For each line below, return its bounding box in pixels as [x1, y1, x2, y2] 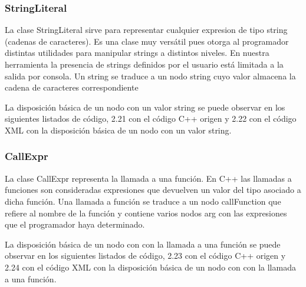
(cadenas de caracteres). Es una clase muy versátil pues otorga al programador [5, 35, 289, 47]
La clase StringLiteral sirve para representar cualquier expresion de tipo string [5, 24, 288, 36]
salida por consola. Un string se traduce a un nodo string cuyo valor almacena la [5, 69, 296, 82]
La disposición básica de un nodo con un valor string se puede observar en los [5, 101, 285, 113]
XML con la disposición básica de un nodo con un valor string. [5, 124, 232, 136]
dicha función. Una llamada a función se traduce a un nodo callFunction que [5, 195, 281, 207]
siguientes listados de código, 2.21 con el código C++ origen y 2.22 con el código [5, 112, 297, 125]
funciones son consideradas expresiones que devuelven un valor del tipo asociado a [5, 183, 301, 196]
